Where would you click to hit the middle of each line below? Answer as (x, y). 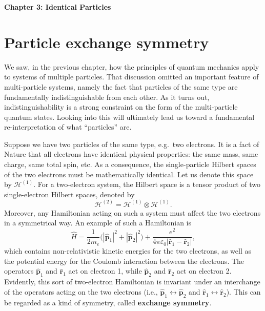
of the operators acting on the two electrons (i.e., (81, 291)
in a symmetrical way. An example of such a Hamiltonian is (98, 223)
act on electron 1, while (105, 271)
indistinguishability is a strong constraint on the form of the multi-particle (121, 107)
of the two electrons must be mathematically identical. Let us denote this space (129, 174)
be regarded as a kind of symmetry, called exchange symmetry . (108, 302)
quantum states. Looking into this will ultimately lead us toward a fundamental (129, 117)
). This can (243, 291)
